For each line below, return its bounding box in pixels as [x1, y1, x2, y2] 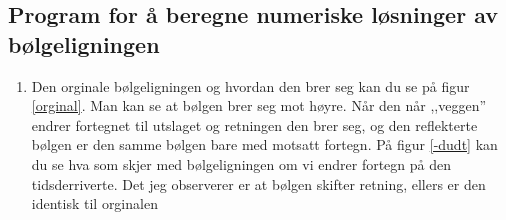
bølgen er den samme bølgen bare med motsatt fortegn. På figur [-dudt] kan [31, 134, 498, 155]
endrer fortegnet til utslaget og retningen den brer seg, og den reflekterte [31, 114, 478, 135]
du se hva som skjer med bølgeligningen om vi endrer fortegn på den [31, 153, 452, 174]
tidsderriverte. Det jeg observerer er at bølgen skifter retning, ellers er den [31, 173, 486, 194]
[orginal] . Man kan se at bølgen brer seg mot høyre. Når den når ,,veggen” [31, 95, 487, 116]
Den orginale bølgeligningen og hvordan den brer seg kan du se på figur [31, 75, 470, 96]
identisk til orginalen [31, 193, 158, 214]
